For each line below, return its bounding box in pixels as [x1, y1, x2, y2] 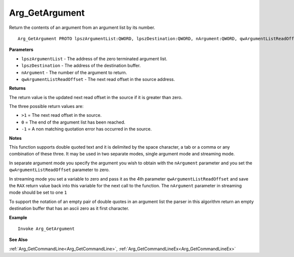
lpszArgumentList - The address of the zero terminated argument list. [21, 55, 168, 61]
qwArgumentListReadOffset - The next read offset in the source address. [21, 76, 175, 82]
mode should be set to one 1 [9, 189, 67, 196]
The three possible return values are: [9, 103, 84, 109]
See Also [9, 237, 28, 243]
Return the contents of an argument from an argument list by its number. [9, 25, 155, 30]
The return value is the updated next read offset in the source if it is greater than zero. [9, 94, 183, 100]
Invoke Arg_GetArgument [18, 226, 75, 231]
